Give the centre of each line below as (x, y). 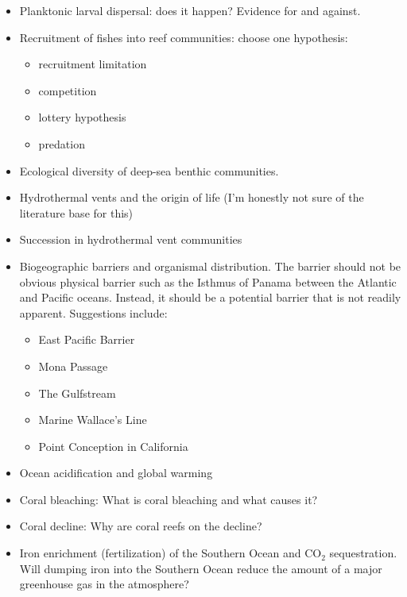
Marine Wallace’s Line (93, 420)
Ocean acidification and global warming (116, 473)
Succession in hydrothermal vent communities (131, 239)
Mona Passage (73, 366)
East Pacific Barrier (87, 339)
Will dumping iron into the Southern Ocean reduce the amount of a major (201, 568)
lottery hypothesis (82, 117)
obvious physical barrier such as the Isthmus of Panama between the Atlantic (208, 281)
